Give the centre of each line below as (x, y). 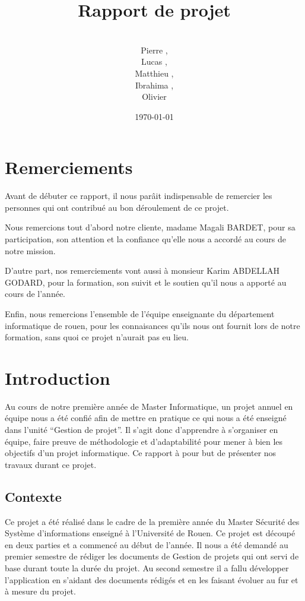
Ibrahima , (154, 85)
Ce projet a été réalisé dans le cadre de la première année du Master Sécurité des (152, 521)
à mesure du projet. (40, 591)
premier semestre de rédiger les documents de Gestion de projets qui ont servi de (152, 556)
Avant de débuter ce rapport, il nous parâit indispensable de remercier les (139, 196)
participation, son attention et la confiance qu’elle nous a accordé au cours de (146, 239)
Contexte (33, 496)
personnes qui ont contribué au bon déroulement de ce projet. (117, 207)
